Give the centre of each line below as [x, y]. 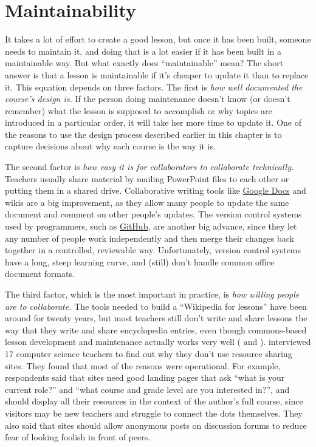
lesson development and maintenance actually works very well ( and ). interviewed [158, 342]
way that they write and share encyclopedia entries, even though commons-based [156, 329]
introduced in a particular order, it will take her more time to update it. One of [153, 122]
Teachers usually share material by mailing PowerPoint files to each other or [147, 178]
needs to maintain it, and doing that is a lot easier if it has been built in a [143, 51]
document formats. [40, 274]
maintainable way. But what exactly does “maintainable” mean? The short [144, 63]
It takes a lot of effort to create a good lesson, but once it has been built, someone [158, 39]
